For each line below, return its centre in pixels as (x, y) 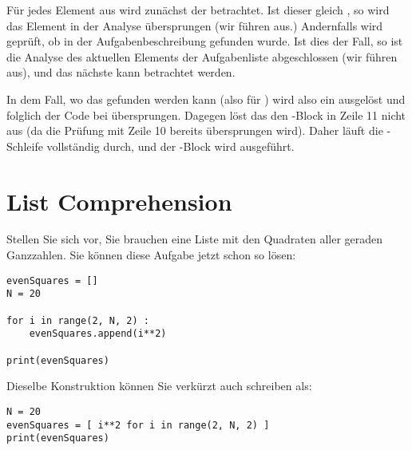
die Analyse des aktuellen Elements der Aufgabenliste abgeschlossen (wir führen (202, 56)
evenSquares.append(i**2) (98, 334)
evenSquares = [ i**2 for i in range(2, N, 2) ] (138, 425)
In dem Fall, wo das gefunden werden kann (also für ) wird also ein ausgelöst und (206, 99)
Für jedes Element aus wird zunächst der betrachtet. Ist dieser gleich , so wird (198, 10)
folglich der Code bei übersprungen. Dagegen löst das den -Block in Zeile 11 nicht (206, 114)
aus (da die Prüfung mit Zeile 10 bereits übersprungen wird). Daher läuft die (195, 130)
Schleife (25, 146)
